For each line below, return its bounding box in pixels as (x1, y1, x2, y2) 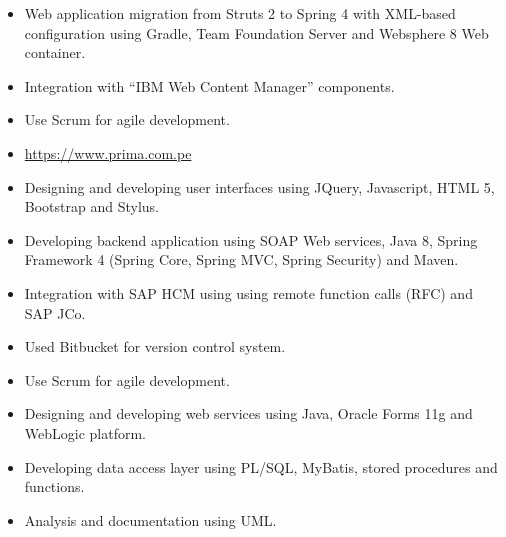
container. (24, 42, 86, 63)
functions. (24, 476, 85, 497)
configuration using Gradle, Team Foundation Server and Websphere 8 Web (24, 22, 489, 43)
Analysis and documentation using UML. (24, 509, 277, 530)
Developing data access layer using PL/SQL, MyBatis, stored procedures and (24, 456, 498, 477)
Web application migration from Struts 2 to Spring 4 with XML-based (24, 3, 456, 23)
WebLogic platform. (24, 422, 146, 443)
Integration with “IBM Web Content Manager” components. (24, 75, 395, 96)
